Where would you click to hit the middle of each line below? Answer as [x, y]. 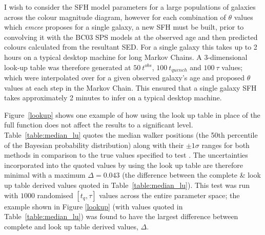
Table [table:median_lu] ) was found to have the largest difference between [121, 216]
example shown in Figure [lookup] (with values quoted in [94, 206]
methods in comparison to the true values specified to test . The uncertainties [126, 155]
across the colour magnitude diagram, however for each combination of [115, 17]
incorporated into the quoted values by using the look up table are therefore [124, 165]
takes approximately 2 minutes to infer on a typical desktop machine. [113, 98]
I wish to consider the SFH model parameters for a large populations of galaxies [130, 7]
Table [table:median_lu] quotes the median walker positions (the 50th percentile [131, 134]
